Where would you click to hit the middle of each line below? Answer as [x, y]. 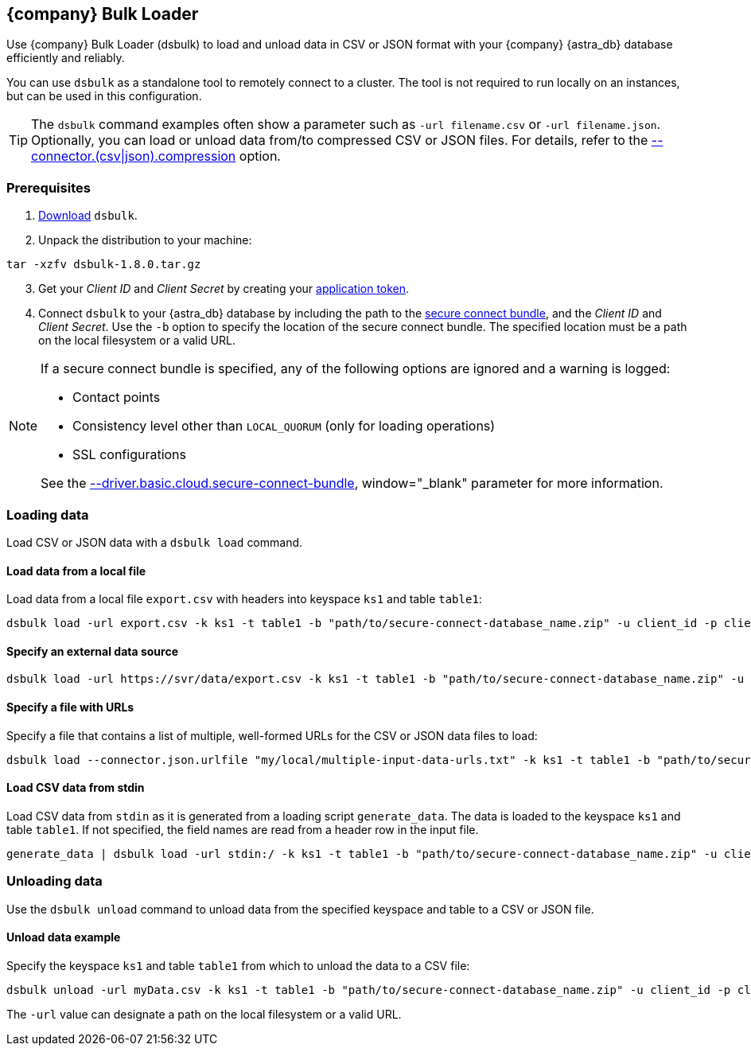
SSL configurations [130, 455]
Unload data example [64, 937]
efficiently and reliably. [66, 58]
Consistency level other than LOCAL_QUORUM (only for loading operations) [284, 426]
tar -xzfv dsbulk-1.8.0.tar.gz [104, 265]
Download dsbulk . [88, 216]
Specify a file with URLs [70, 707]
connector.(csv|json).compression [134, 156]
